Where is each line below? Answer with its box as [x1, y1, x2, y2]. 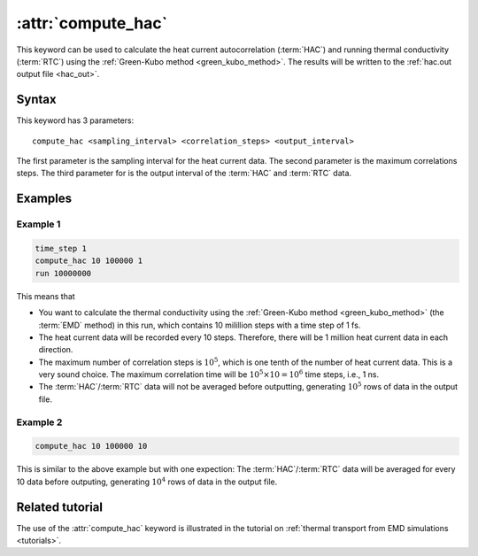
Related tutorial [16, 499, 104, 514]
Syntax [16, 92, 57, 107]
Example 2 [16, 416, 63, 429]
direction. [38, 344, 73, 355]
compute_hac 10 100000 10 [35, 441, 148, 452]
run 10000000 [35, 268, 92, 278]
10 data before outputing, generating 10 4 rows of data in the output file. [16, 475, 278, 487]
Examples [16, 191, 73, 206]
